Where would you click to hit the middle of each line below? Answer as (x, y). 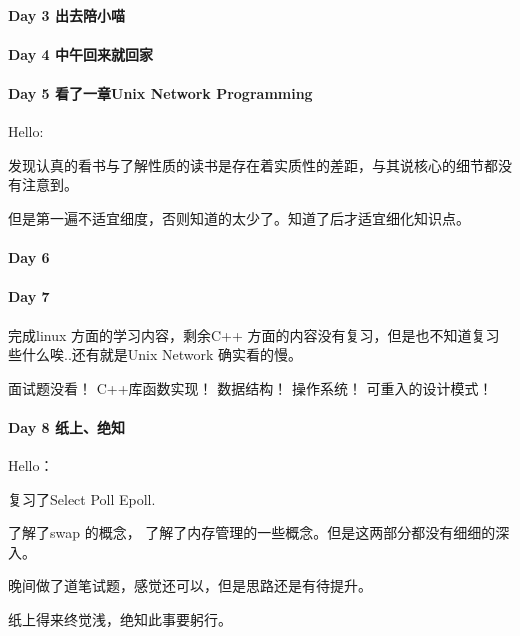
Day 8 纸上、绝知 (66, 426)
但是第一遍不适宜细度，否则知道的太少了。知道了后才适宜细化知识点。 (239, 217)
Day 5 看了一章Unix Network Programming (160, 92)
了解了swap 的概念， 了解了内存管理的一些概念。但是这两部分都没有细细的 (252, 532)
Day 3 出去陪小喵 (66, 14)
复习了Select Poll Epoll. (82, 498)
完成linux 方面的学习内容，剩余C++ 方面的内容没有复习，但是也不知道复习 (254, 334)
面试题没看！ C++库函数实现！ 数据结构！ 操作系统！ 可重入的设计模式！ (250, 387)
